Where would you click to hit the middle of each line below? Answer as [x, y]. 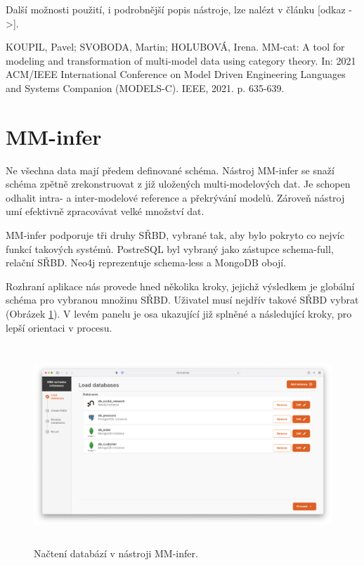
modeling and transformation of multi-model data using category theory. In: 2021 [181, 60]
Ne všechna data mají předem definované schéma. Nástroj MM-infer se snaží [170, 170]
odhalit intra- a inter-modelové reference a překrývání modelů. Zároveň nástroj [175, 197]
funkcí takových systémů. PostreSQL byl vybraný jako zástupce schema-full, [170, 248]
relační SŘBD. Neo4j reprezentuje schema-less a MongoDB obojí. [146, 262]
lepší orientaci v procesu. [59, 327]
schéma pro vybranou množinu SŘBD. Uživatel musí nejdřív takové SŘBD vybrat [182, 300]
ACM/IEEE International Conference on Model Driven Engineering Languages [176, 74]
